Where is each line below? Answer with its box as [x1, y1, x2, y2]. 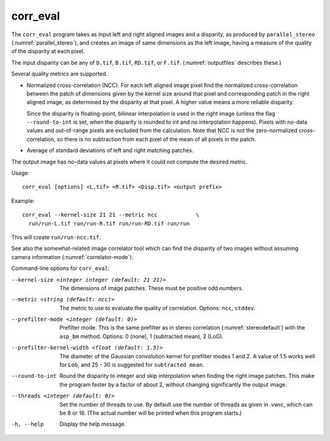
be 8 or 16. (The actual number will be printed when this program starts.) [59, 409, 242, 417]
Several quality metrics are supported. [11, 70, 108, 78]
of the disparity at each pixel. [11, 48, 85, 55]
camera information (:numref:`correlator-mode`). [11, 253, 134, 260]
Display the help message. [59, 420, 127, 428]
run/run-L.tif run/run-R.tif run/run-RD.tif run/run [28, 220, 190, 227]
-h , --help [11, 421, 44, 428]
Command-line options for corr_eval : [11, 265, 110, 272]
